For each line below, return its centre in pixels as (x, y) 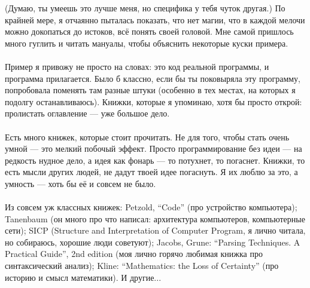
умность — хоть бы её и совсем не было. (80, 183)
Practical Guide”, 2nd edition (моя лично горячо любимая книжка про (134, 254)
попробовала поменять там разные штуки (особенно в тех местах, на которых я (150, 90)
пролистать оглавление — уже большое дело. (87, 113)
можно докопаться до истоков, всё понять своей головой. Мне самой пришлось (149, 31)
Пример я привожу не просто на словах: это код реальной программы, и (137, 66)
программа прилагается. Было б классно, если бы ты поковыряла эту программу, (153, 78)
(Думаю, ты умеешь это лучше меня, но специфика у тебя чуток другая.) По (145, 8)
